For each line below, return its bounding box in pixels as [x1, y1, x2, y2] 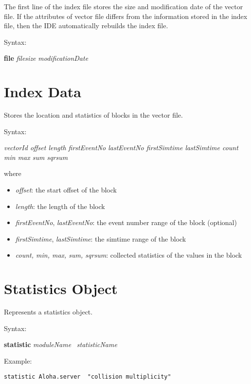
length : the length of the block [15, 201, 105, 211]
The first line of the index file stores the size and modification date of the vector [4, 1, 243, 11]
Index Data [4, 82, 81, 102]
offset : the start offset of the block [15, 185, 117, 195]
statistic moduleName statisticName [4, 339, 117, 349]
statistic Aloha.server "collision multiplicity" [4, 373, 171, 380]
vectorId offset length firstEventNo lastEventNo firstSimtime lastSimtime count [4, 142, 238, 153]
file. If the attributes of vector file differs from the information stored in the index [4, 11, 248, 21]
